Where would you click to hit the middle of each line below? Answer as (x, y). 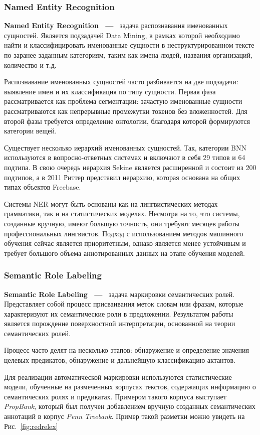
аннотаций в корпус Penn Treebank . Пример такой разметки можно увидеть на (124, 416)
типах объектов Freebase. (43, 187)
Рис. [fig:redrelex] (31, 426)
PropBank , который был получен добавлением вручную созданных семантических (130, 406)
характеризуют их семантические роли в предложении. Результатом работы (119, 313)
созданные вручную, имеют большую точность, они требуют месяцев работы (122, 223)
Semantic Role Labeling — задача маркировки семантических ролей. (119, 294)
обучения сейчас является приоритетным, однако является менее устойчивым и (125, 243)
